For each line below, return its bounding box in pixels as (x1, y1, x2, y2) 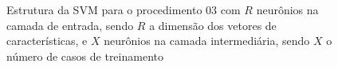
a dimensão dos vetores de (149, 17, 277, 33)
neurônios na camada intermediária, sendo (104, 32, 310, 49)
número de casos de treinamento (6, 47, 163, 64)
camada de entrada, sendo (6, 17, 134, 33)
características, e (6, 32, 88, 49)
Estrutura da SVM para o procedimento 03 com (6, 2, 241, 17)
